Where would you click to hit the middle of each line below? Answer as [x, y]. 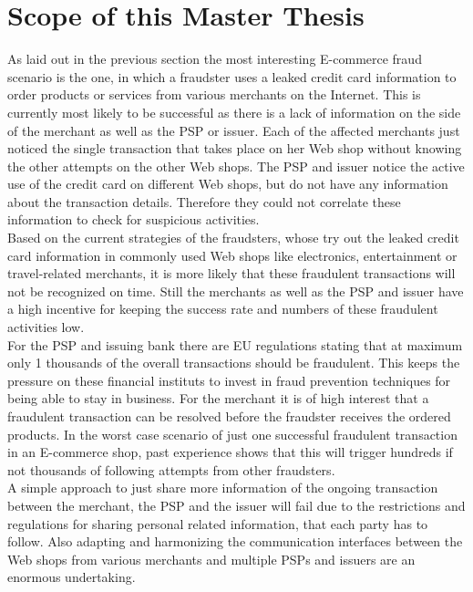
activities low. [46, 327]
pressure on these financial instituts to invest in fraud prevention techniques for [229, 380]
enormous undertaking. [72, 577]
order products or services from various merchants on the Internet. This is [214, 94]
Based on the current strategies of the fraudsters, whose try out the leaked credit [233, 238]
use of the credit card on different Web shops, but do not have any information [228, 184]
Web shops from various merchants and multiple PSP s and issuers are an [211, 559]
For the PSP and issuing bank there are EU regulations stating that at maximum [235, 344]
